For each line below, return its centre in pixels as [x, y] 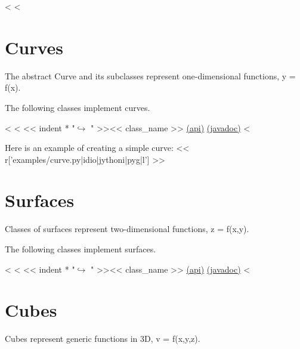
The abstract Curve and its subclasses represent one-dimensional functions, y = [150, 75]
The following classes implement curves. [78, 107]
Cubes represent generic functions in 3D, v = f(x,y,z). [103, 339]
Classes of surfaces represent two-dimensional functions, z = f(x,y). [127, 229]
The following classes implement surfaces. [81, 249]
